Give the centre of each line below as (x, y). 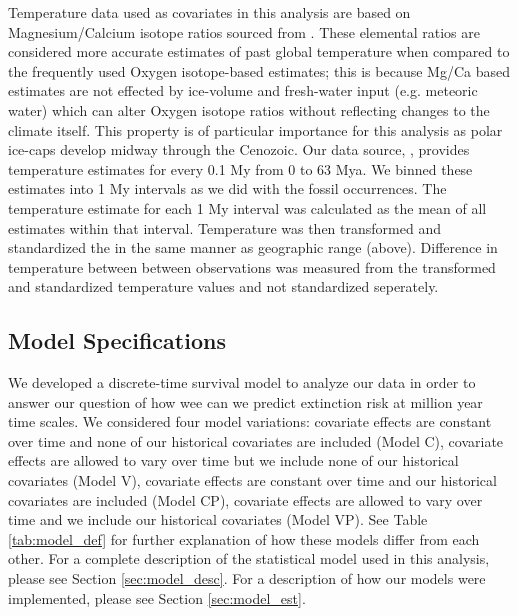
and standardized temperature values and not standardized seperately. (223, 286)
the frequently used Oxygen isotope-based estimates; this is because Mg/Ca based (259, 70)
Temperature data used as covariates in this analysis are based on (209, 12)
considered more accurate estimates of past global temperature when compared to (259, 51)
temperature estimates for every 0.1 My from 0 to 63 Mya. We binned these (240, 168)
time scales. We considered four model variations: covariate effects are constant (250, 421)
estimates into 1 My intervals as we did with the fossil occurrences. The (227, 188)
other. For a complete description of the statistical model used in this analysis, (249, 558)
